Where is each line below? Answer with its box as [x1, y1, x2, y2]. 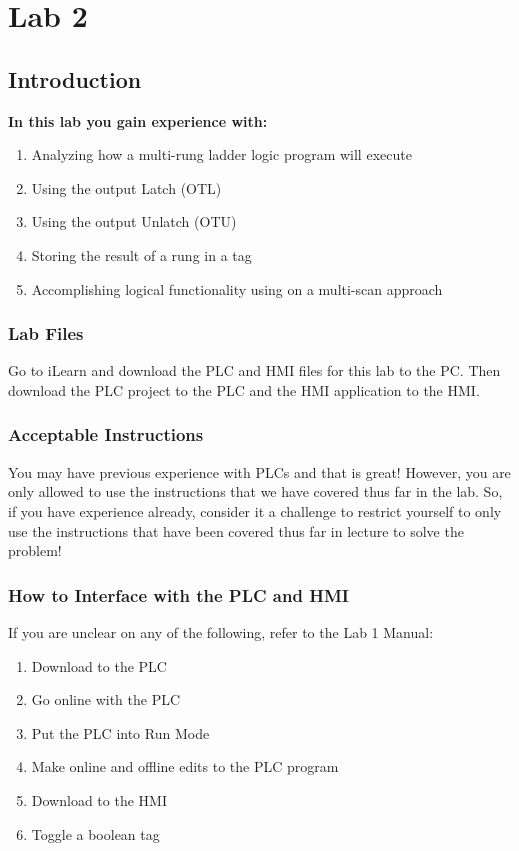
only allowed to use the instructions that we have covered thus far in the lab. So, [8, 481, 503, 502]
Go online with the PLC [31, 689, 181, 710]
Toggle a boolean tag [31, 823, 160, 844]
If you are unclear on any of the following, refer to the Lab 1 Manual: [8, 621, 434, 642]
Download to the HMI [31, 789, 167, 810]
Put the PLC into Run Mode [31, 722, 210, 743]
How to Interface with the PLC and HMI [8, 582, 349, 607]
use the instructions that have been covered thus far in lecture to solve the [8, 520, 464, 541]
